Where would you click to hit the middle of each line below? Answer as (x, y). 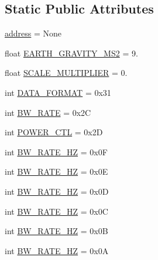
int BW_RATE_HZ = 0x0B (56, 231)
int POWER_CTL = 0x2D (54, 132)
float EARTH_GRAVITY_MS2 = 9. (71, 53)
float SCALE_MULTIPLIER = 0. (66, 73)
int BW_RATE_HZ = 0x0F (56, 151)
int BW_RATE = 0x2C (48, 112)
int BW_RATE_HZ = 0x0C (56, 211)
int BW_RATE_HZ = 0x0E (56, 171)
